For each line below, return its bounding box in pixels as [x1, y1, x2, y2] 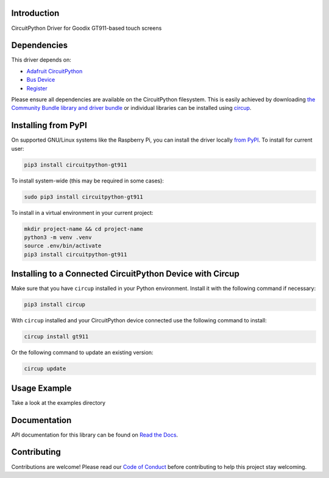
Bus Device [26, 76, 55, 84]
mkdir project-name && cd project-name [24, 225, 143, 232]
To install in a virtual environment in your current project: [11, 209, 154, 216]
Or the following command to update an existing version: [11, 349, 154, 357]
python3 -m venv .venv [24, 234, 92, 241]
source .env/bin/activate [24, 242, 102, 250]
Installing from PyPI [11, 120, 88, 131]
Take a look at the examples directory [11, 399, 106, 406]
